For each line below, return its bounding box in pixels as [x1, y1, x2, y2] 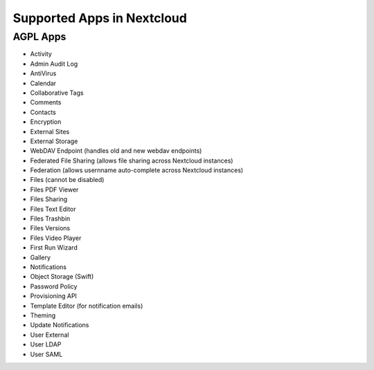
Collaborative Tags [30, 89, 84, 97]
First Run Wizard [30, 243, 78, 252]
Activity [30, 50, 52, 58]
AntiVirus [30, 69, 57, 77]
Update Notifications [30, 321, 89, 329]
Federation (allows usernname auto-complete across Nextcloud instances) [30, 166, 244, 174]
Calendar [30, 79, 57, 87]
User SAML [30, 350, 63, 358]
